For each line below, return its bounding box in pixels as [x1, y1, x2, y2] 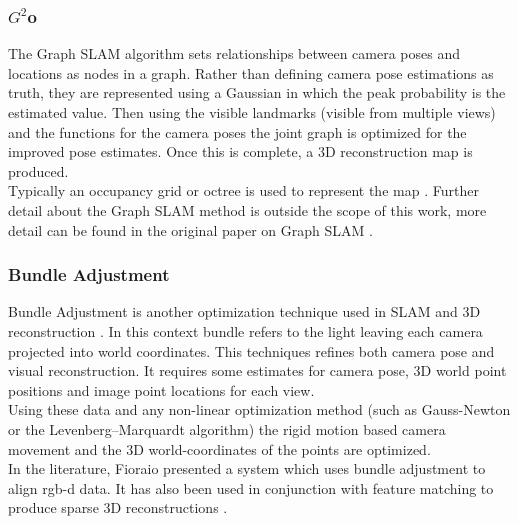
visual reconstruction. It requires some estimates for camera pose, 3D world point [8, 360, 507, 381]
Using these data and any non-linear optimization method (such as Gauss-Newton [8, 399, 511, 420]
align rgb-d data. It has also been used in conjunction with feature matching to [8, 477, 494, 498]
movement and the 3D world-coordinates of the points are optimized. [8, 438, 431, 459]
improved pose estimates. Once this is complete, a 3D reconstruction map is [8, 141, 473, 162]
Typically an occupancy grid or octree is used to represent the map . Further [8, 180, 479, 201]
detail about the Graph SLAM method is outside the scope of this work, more [8, 199, 487, 220]
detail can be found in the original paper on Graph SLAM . [8, 219, 373, 240]
